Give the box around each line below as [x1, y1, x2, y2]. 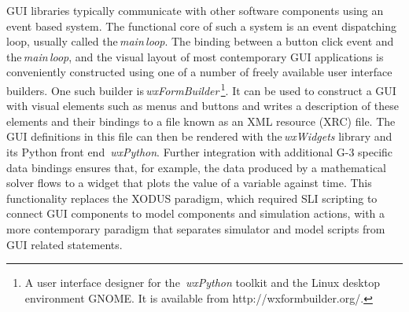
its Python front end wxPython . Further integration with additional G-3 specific [6, 144, 393, 160]
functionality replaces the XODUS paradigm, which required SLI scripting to [6, 189, 378, 206]
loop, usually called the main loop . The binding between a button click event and [6, 33, 394, 50]
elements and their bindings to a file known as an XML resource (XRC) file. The [6, 112, 396, 129]
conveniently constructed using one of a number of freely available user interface [6, 64, 392, 80]
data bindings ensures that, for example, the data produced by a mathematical [6, 159, 386, 175]
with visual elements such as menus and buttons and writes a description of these [6, 97, 399, 114]
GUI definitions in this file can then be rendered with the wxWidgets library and [6, 128, 392, 145]
